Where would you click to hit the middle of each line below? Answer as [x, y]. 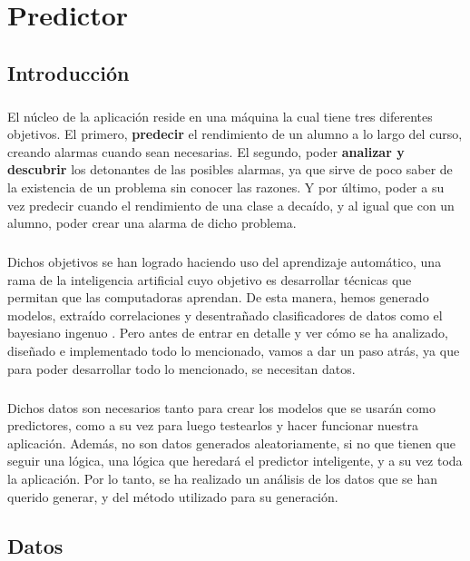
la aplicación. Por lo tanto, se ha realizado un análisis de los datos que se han [222, 478]
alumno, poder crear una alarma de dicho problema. [152, 223]
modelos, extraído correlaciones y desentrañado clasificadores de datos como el [225, 315]
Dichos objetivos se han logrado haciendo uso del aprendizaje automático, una [225, 262]
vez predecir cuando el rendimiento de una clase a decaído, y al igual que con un [231, 205]
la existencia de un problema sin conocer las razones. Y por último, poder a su [226, 187]
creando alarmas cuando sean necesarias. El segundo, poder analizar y [206, 151]
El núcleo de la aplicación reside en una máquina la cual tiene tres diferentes [220, 116]
